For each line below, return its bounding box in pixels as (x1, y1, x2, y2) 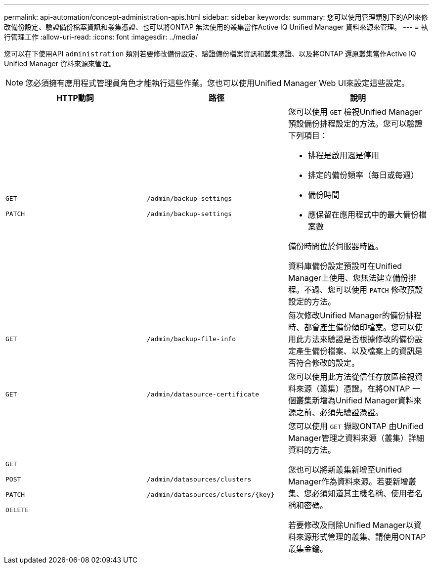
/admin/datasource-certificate (146, 390, 259, 398)
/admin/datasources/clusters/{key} (146, 491, 275, 498)
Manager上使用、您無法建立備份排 (288, 273, 417, 283)
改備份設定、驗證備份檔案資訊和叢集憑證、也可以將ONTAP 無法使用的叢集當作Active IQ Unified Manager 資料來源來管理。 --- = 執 (4, 23, 428, 31)
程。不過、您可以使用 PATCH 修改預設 (288, 285, 423, 295)
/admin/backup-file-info (146, 335, 236, 343)
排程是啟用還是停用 (307, 150, 379, 160)
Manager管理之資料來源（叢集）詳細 (288, 433, 425, 443)
